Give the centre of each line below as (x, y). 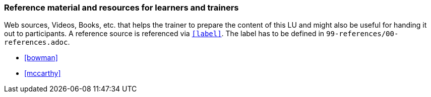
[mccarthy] (43, 73)
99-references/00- (362, 34)
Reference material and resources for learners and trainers (121, 8)
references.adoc (36, 42)
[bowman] (41, 58)
